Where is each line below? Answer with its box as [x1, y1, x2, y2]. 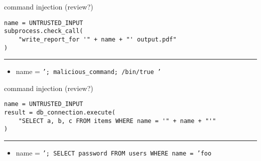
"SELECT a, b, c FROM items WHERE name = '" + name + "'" [18, 117, 216, 124]
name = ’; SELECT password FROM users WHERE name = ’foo [16, 147, 212, 158]
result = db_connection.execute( [4, 109, 115, 116]
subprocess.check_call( [4, 27, 83, 35]
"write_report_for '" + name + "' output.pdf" [18, 35, 177, 43]
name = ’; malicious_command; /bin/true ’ [16, 66, 161, 76]
